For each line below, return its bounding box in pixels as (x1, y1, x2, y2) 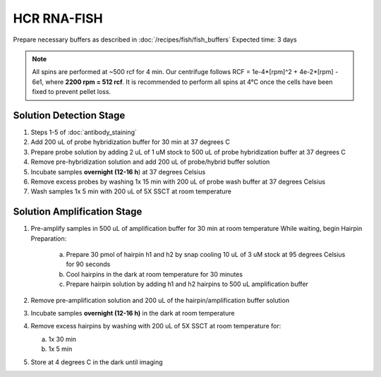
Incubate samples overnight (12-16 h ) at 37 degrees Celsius (30, 167, 206, 176)
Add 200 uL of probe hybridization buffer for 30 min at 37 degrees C (30, 138, 231, 146)
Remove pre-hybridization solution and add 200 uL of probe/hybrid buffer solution (30, 157, 270, 166)
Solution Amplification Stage (13, 205, 143, 218)
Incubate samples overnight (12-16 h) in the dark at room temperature (30, 309, 235, 317)
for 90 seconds (66, 260, 111, 268)
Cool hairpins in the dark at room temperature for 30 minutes (66, 270, 243, 278)
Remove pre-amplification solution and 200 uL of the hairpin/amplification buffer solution (30, 296, 289, 304)
